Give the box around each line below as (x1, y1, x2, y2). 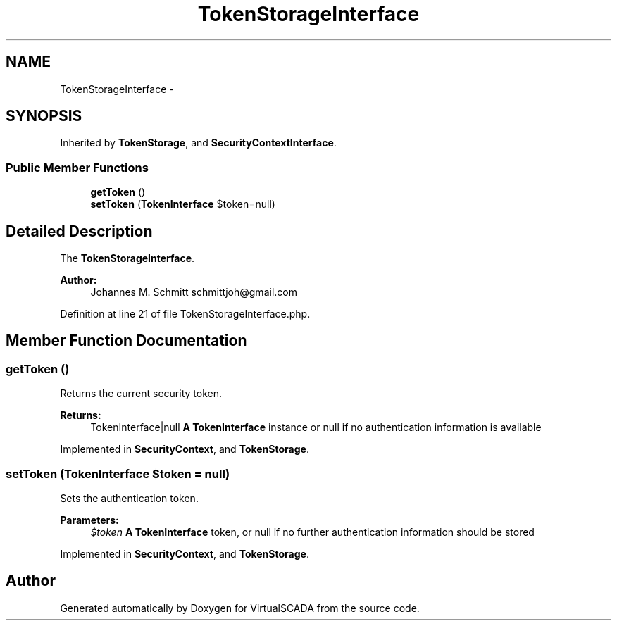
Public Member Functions (6, 160, 149, 175)
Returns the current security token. (60, 387, 222, 400)
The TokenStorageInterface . (60, 252, 195, 265)
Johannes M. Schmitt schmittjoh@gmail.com (90, 286, 297, 299)
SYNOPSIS (6, 107, 82, 125)
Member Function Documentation (6, 332, 247, 350)
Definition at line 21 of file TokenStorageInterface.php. (60, 308, 311, 320)
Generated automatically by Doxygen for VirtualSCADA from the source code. (60, 601, 420, 614)
